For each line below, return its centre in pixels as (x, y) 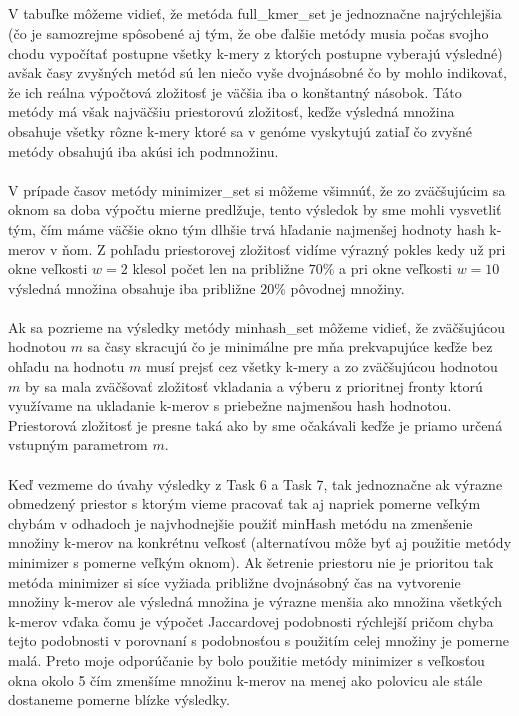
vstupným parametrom (78, 444)
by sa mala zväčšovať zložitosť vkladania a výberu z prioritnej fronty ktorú (253, 385)
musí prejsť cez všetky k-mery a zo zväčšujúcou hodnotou (321, 366)
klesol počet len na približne (218, 268)
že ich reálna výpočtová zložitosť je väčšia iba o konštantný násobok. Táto (235, 91)
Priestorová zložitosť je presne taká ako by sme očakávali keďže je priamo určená (255, 424)
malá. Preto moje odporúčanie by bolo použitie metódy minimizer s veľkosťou (246, 659)
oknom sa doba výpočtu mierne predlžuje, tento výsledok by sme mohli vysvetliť (255, 209)
